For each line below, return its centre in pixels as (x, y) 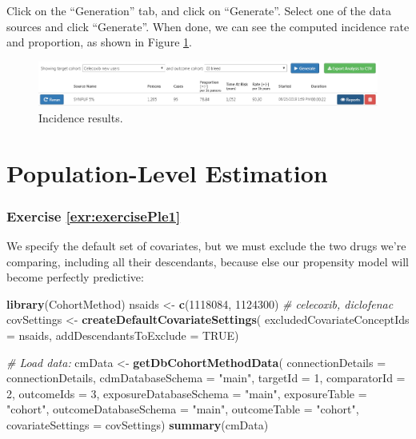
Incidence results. (81, 117)
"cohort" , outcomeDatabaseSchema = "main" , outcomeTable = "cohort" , (183, 409)
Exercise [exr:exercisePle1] (94, 216)
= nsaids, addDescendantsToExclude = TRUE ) (123, 335)
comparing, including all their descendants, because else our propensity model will (208, 261)
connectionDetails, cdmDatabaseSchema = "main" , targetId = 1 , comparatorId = (206, 378)
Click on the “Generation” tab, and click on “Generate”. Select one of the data (199, 10)
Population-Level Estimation (167, 172)
